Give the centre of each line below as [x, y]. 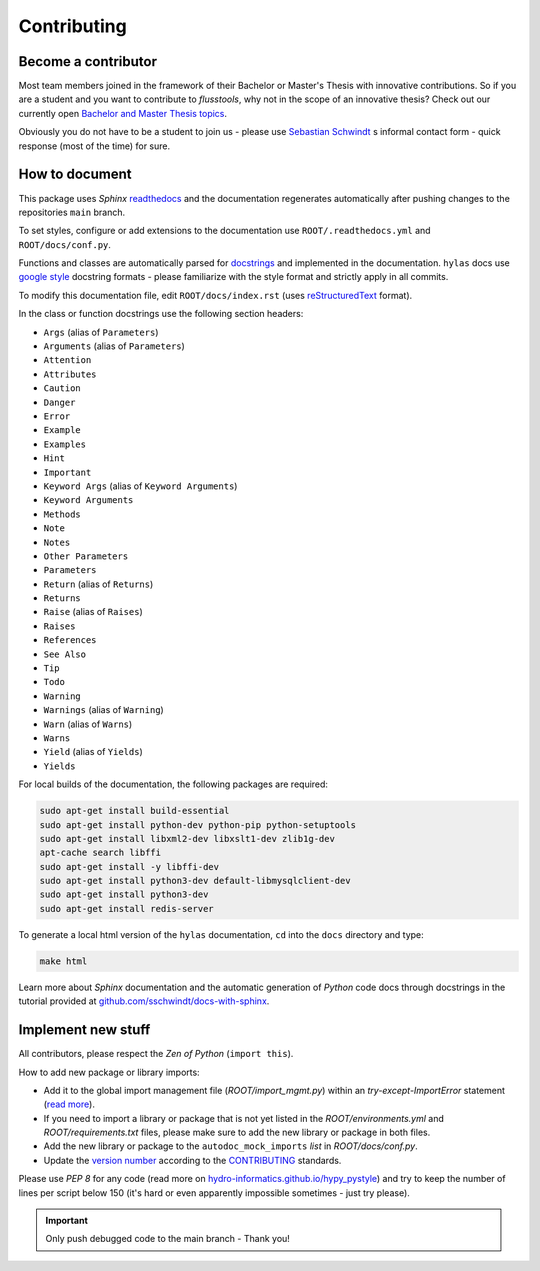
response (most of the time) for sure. [94, 146]
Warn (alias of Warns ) [88, 724]
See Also [65, 654]
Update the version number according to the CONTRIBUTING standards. [192, 1160]
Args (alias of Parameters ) [101, 332]
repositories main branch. [72, 212]
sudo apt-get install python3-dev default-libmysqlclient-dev [195, 881]
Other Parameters [86, 556]
